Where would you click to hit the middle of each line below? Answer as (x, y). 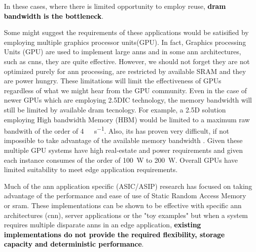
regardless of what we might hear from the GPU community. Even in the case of (126, 90)
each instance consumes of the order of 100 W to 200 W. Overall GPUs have (121, 160)
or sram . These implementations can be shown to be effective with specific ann (123, 205)
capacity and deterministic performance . (74, 244)
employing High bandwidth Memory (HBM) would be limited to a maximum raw (127, 119)
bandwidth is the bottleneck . (54, 16)
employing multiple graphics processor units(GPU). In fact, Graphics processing (125, 42)
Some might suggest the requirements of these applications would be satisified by (127, 32)
